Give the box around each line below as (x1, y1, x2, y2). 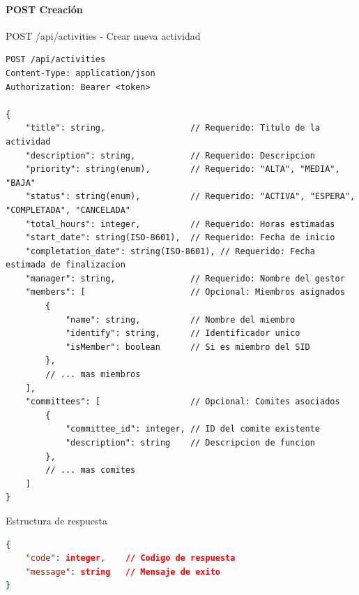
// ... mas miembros (45, 369, 141, 380)
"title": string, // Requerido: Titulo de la (25, 123, 321, 133)
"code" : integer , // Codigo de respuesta (25, 553, 236, 564)
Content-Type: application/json (6, 68, 155, 78)
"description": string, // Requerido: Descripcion (25, 150, 315, 161)
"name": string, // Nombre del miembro (65, 314, 296, 325)
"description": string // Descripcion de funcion (65, 438, 315, 448)
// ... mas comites (45, 465, 136, 476)
